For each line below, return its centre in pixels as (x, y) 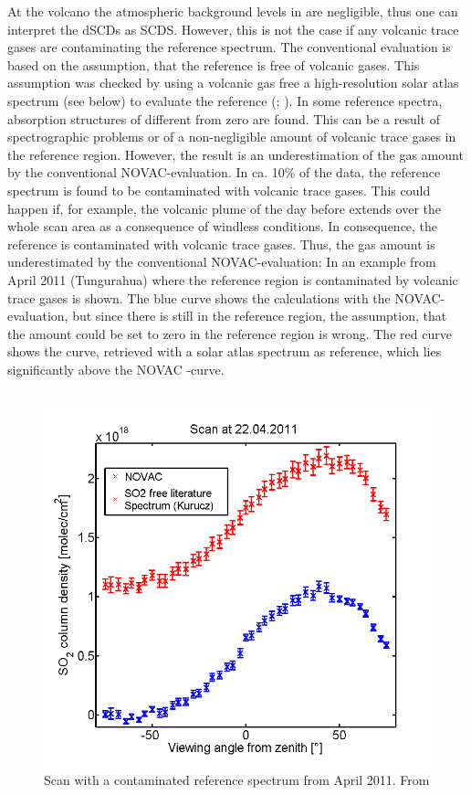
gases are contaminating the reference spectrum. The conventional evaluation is (229, 47)
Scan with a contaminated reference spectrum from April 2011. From (237, 779)
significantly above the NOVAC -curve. (116, 369)
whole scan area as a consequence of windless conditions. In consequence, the (223, 226)
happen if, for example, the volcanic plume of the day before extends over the (225, 208)
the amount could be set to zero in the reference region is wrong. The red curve (230, 333)
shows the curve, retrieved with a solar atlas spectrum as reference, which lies (225, 351)
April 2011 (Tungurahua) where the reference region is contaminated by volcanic (233, 279)
